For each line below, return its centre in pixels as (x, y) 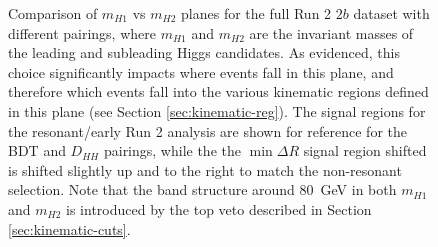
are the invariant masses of (331, 32)
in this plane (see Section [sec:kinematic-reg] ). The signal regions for (217, 110)
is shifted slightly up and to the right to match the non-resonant (205, 169)
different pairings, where (82, 32)
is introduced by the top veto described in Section (219, 208)
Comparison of (53, 13)
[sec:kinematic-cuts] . (69, 228)
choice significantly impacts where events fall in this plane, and (201, 71)
